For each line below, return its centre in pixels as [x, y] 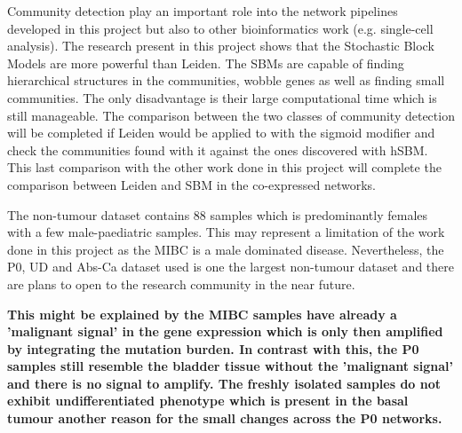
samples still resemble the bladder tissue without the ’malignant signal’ [230, 366]
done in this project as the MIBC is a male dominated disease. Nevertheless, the [226, 249]
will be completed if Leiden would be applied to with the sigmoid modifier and [221, 133]
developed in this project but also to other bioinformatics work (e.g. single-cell [220, 28]
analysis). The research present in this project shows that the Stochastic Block [221, 46]
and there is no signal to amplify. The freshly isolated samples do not [224, 383]
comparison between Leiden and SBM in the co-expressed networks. [191, 184]
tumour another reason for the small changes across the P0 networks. [225, 418]
